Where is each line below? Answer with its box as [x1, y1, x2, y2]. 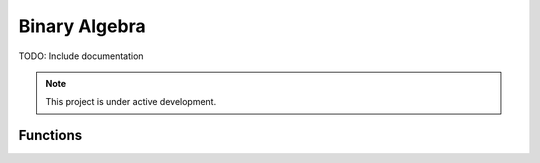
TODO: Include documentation [18, 50, 144, 62]
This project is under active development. [45, 96, 217, 108]
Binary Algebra [18, 15, 146, 37]
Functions [18, 127, 83, 144]
